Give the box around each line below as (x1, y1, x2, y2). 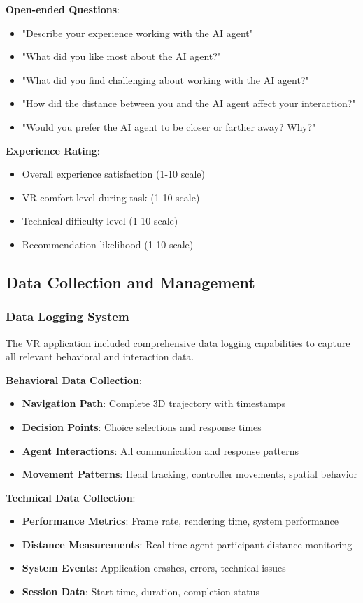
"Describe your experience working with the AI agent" (22, 25, 253, 40)
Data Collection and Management (6, 271, 255, 292)
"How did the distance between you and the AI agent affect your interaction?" (22, 96, 356, 111)
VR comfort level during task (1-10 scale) (22, 190, 200, 204)
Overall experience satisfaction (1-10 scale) (22, 166, 206, 181)
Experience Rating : (6, 143, 100, 157)
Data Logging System (6, 308, 129, 325)
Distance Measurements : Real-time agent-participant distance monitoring (22, 537, 353, 551)
